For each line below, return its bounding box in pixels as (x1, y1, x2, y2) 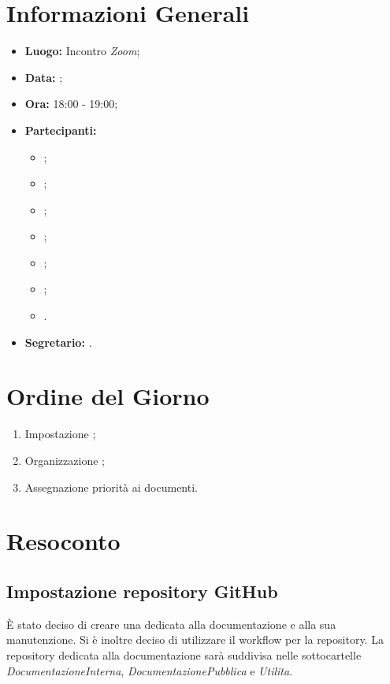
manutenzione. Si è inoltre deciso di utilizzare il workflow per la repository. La (6, 631, 384, 648)
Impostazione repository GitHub (6, 578, 278, 603)
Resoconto (6, 525, 121, 557)
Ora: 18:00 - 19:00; (24, 95, 118, 112)
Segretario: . (24, 333, 92, 350)
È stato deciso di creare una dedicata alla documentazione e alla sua (6, 615, 336, 632)
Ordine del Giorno (6, 380, 210, 412)
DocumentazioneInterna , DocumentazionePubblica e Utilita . (6, 662, 293, 678)
